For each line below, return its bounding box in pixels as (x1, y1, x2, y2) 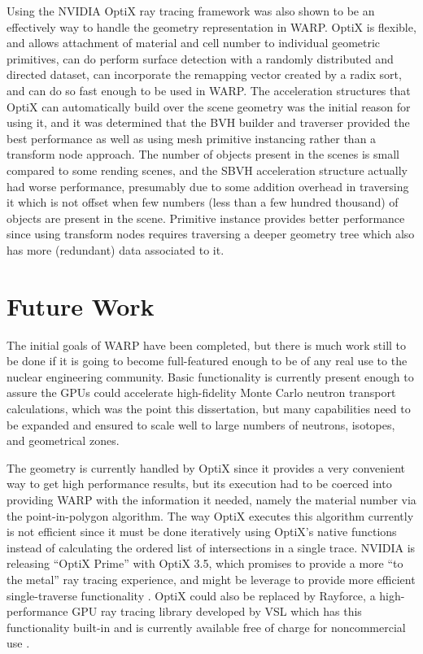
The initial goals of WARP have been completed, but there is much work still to (7, 336, 407, 353)
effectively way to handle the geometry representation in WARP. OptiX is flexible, (7, 18, 416, 35)
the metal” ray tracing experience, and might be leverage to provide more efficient (7, 570, 416, 587)
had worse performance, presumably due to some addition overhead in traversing (7, 177, 409, 194)
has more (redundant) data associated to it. (7, 241, 225, 258)
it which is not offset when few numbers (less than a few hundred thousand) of (7, 194, 399, 211)
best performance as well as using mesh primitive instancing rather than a (7, 129, 377, 146)
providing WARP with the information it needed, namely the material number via (7, 490, 416, 508)
